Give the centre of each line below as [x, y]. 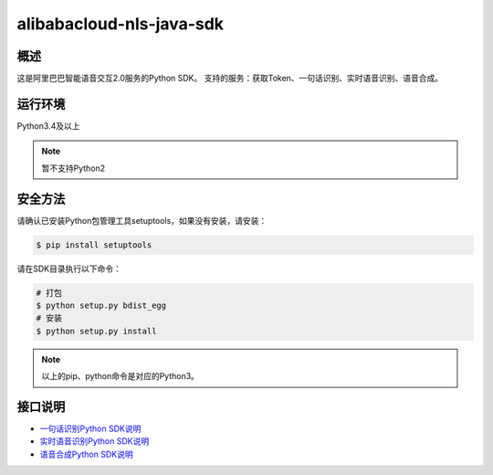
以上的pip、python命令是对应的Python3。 [121, 376]
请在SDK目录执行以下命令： [69, 269]
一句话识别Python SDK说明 [90, 428]
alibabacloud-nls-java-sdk [120, 24]
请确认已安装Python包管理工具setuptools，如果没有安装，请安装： [142, 220]
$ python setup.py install [96, 331]
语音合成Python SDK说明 [86, 454]
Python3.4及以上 [48, 126]
